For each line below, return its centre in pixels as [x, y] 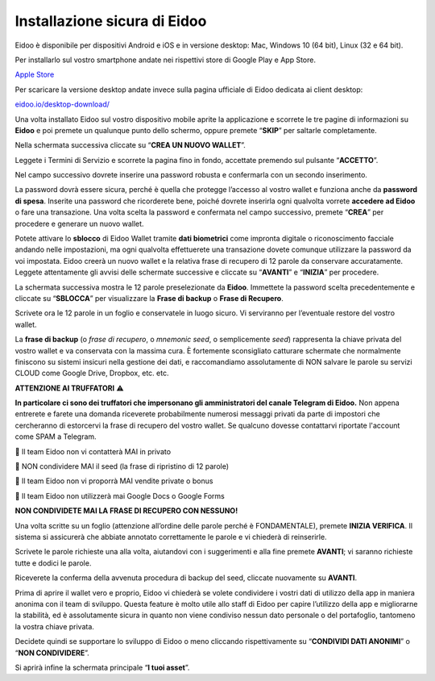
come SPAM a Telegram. [56, 437]
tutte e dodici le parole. [53, 563]
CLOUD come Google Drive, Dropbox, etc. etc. [92, 373]
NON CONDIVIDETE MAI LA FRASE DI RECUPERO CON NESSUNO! [126, 511]
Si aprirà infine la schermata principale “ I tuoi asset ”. [102, 667]
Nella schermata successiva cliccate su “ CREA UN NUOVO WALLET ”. [130, 145]
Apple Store [35, 75]
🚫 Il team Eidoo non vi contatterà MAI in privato [93, 451]
